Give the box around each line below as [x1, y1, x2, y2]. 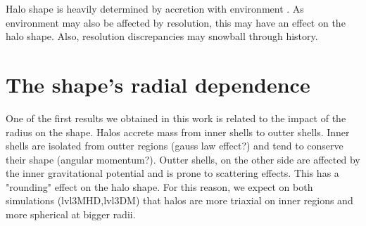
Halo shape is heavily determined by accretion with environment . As [6, 1, 304, 15]
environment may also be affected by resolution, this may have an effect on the [6, 15, 346, 29]
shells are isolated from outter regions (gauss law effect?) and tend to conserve [6, 138, 343, 153]
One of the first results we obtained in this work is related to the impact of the [6, 110, 346, 125]
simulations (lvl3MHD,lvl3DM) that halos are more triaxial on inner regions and [6, 193, 353, 208]
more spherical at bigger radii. [6, 207, 136, 222]
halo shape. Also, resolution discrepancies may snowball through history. [6, 29, 318, 44]
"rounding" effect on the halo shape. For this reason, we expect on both [6, 179, 313, 194]
